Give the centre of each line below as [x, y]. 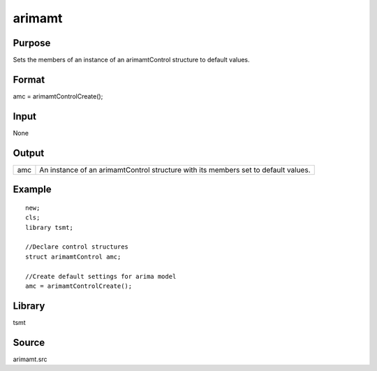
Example [32, 190]
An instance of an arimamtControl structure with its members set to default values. [175, 170]
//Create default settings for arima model [101, 276]
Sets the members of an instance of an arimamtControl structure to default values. [132, 60]
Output [29, 153]
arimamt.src [30, 359]
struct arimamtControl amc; [73, 256]
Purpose [32, 43]
